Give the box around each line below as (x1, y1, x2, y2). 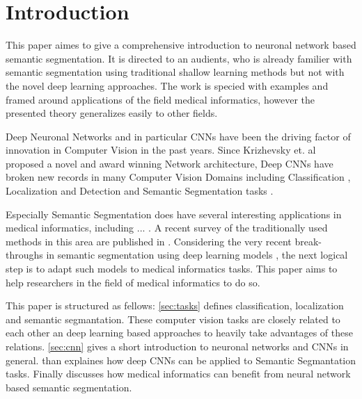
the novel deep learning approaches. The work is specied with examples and (6, 78, 329, 92)
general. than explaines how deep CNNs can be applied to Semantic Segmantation (6, 352, 356, 367)
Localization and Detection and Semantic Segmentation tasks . (6, 184, 274, 198)
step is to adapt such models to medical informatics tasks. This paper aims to (6, 261, 338, 276)
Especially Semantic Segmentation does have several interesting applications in (6, 206, 342, 221)
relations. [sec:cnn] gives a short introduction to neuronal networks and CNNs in (6, 339, 349, 353)
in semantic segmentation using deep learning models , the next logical (46, 247, 348, 262)
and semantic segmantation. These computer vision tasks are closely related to (6, 311, 340, 326)
